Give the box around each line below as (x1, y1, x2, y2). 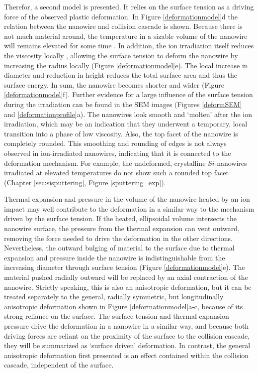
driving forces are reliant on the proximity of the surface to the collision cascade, (4, 330, 250, 341)
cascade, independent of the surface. (4, 360, 114, 370)
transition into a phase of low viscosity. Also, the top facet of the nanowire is (4, 128, 238, 138)
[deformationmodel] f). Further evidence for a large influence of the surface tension (4, 89, 253, 100)
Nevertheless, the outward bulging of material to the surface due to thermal (4, 243, 235, 253)
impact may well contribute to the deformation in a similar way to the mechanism (4, 203, 255, 214)
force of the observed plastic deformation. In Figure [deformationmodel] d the (4, 11, 238, 21)
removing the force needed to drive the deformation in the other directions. (4, 233, 233, 243)
